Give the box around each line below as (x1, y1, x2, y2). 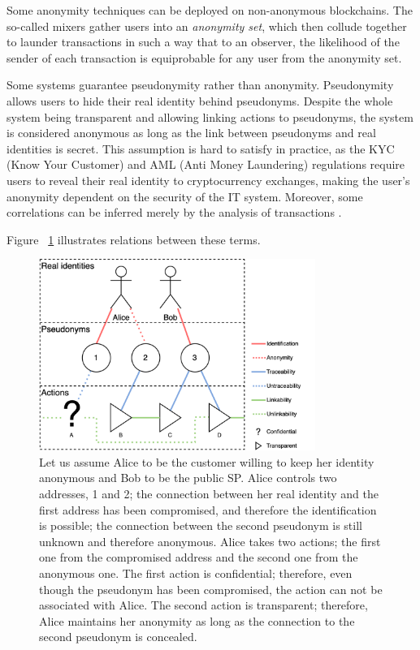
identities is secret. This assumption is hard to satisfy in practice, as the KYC (6, 140, 395, 157)
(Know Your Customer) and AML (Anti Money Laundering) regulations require (6, 156, 405, 173)
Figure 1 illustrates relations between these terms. (6, 230, 261, 248)
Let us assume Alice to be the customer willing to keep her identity (39, 453, 375, 470)
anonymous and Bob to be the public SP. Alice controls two (39, 469, 337, 486)
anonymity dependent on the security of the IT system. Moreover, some (6, 187, 363, 204)
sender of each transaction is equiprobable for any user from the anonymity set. (6, 49, 402, 66)
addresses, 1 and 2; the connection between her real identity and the (39, 484, 379, 501)
